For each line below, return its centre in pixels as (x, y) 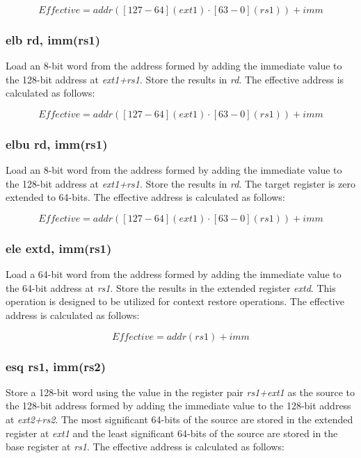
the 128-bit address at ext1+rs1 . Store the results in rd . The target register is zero (180, 183)
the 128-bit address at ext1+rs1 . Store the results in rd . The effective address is (175, 79)
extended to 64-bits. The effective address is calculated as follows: (145, 197)
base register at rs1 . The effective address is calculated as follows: (145, 447)
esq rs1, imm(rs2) (56, 366)
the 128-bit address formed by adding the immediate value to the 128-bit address (178, 406)
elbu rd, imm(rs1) (57, 144)
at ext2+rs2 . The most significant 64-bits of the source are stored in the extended (179, 419)
